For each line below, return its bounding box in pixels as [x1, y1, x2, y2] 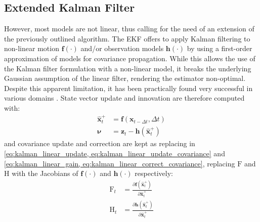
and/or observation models [80, 43, 164, 54]
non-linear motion [4, 43, 59, 54]
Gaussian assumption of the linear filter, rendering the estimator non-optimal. [4, 73, 246, 83]
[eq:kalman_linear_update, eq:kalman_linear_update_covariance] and [4, 148, 225, 158]
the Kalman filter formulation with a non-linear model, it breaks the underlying [4, 63, 251, 73]
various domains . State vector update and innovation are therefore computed [4, 93, 245, 103]
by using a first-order [187, 43, 252, 54]
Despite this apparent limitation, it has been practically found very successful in [4, 82, 253, 93]
